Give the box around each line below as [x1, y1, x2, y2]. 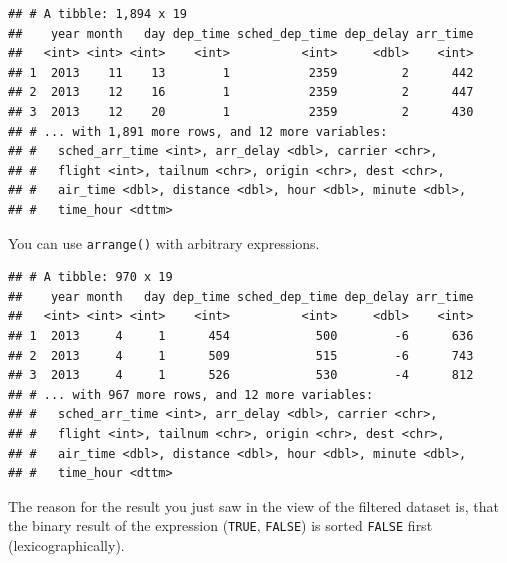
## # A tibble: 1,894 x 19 [8, 7, 187, 21]
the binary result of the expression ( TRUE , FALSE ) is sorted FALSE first [8, 515, 433, 536]
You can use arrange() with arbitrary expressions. [8, 232, 320, 253]
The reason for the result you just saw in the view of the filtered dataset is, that [8, 495, 499, 516]
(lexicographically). [8, 534, 125, 555]
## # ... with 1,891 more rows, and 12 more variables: [8, 124, 388, 139]
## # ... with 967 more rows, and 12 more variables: [8, 387, 374, 402]
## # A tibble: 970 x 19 [8, 270, 173, 285]
